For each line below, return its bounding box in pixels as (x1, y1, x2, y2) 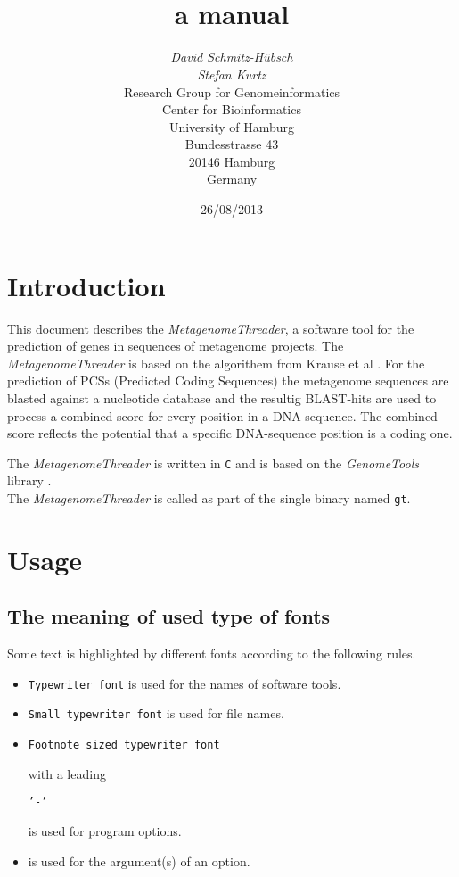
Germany (206, 170, 258, 188)
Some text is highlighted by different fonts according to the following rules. (7, 644, 416, 663)
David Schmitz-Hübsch (170, 47, 293, 66)
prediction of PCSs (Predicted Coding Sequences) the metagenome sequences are (7, 371, 449, 390)
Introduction (7, 267, 166, 303)
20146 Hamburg (188, 152, 275, 170)
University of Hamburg (168, 117, 295, 136)
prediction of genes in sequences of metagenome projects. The (7, 336, 344, 355)
